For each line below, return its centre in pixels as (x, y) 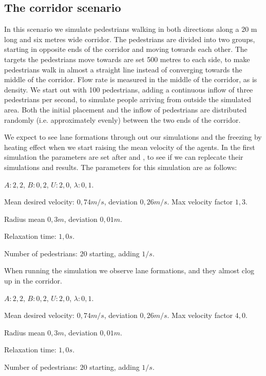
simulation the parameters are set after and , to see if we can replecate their (124, 157)
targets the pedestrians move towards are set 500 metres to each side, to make (127, 59)
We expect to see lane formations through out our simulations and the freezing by (133, 137)
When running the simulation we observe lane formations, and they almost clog (129, 270)
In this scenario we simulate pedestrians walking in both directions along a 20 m (131, 29)
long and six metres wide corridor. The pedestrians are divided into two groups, (130, 39)
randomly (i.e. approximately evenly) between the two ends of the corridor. (122, 119)
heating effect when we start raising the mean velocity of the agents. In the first (130, 147)
